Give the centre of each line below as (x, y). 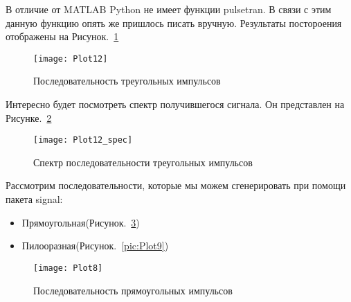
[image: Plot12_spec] (83, 140)
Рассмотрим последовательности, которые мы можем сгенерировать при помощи (176, 185)
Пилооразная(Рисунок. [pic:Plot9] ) (95, 246)
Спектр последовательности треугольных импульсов (143, 162)
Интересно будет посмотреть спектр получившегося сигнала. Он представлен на (175, 104)
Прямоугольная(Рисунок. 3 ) (81, 222)
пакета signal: (34, 199)
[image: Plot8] (68, 268)
